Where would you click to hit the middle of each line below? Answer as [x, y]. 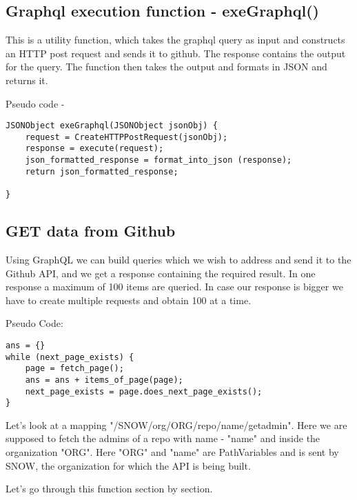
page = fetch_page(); [74, 369]
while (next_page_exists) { [70, 357]
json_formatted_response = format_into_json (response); [159, 160]
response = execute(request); [94, 149]
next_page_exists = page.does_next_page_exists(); [144, 391]
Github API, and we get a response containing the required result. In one [161, 273]
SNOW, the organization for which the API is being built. [128, 465]
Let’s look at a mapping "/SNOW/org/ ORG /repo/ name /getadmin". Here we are [176, 424]
